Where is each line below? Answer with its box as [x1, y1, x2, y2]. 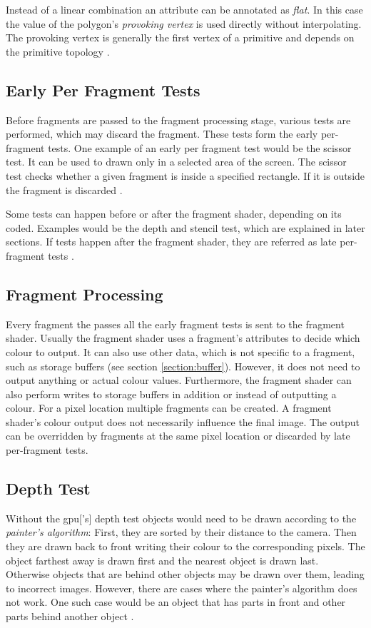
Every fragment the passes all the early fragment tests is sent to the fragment [6, 316, 345, 331]
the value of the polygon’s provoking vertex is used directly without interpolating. [6, 16, 362, 31]
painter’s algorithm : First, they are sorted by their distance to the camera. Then [6, 525, 357, 540]
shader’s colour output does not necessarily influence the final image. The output [6, 414, 360, 429]
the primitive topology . [6, 44, 110, 59]
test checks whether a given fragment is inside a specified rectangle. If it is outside [6, 168, 365, 183]
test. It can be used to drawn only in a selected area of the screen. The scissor [6, 154, 347, 169]
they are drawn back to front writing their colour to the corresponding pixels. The [6, 539, 365, 554]
